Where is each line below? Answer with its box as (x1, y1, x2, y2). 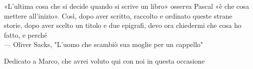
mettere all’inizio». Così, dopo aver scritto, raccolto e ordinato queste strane (4, 10, 232, 21)
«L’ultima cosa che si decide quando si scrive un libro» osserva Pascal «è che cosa (4, 1, 249, 11)
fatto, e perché (4, 29, 48, 40)
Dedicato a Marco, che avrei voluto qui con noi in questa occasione (4, 55, 205, 66)
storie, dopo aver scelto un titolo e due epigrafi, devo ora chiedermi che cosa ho (4, 20, 242, 30)
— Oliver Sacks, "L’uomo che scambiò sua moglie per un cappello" (4, 39, 203, 49)
